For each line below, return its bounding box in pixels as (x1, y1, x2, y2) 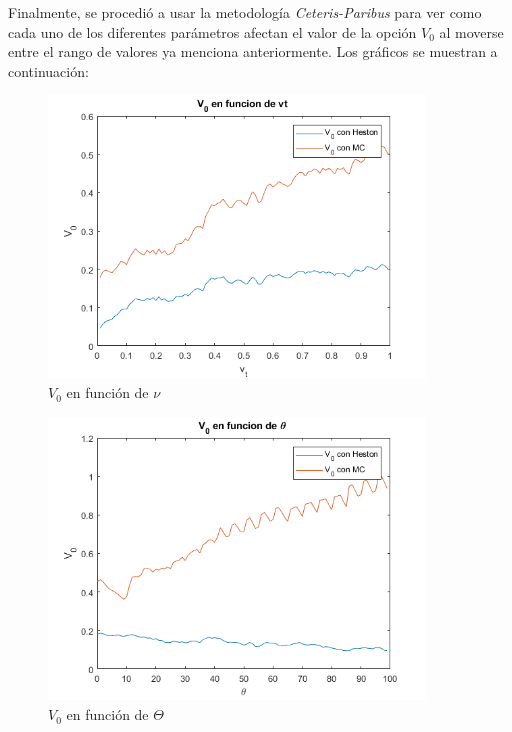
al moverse (439, 21, 504, 42)
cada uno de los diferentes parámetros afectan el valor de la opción (8, 21, 417, 42)
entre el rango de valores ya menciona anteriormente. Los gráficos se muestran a (8, 41, 498, 62)
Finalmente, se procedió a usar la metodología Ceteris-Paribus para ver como (8, 2, 482, 22)
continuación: (8, 60, 89, 81)
